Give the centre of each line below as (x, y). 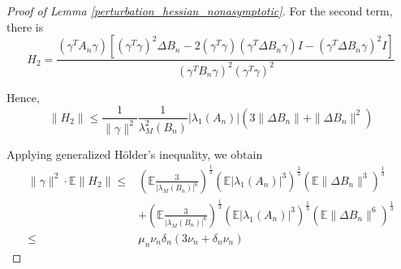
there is (25, 26)
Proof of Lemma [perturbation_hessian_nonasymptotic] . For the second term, (200, 11)
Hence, (23, 97)
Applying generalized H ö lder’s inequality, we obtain (135, 154)
